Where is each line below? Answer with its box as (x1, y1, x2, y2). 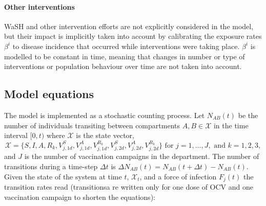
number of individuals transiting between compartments (4, 120, 180, 130)
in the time (213, 120, 249, 130)
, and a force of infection (139, 171, 217, 181)
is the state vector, (76, 130, 134, 141)
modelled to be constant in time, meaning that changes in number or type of (4, 51, 245, 61)
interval (4, 130, 28, 141)
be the (238, 109, 258, 120)
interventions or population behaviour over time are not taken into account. (4, 61, 242, 72)
